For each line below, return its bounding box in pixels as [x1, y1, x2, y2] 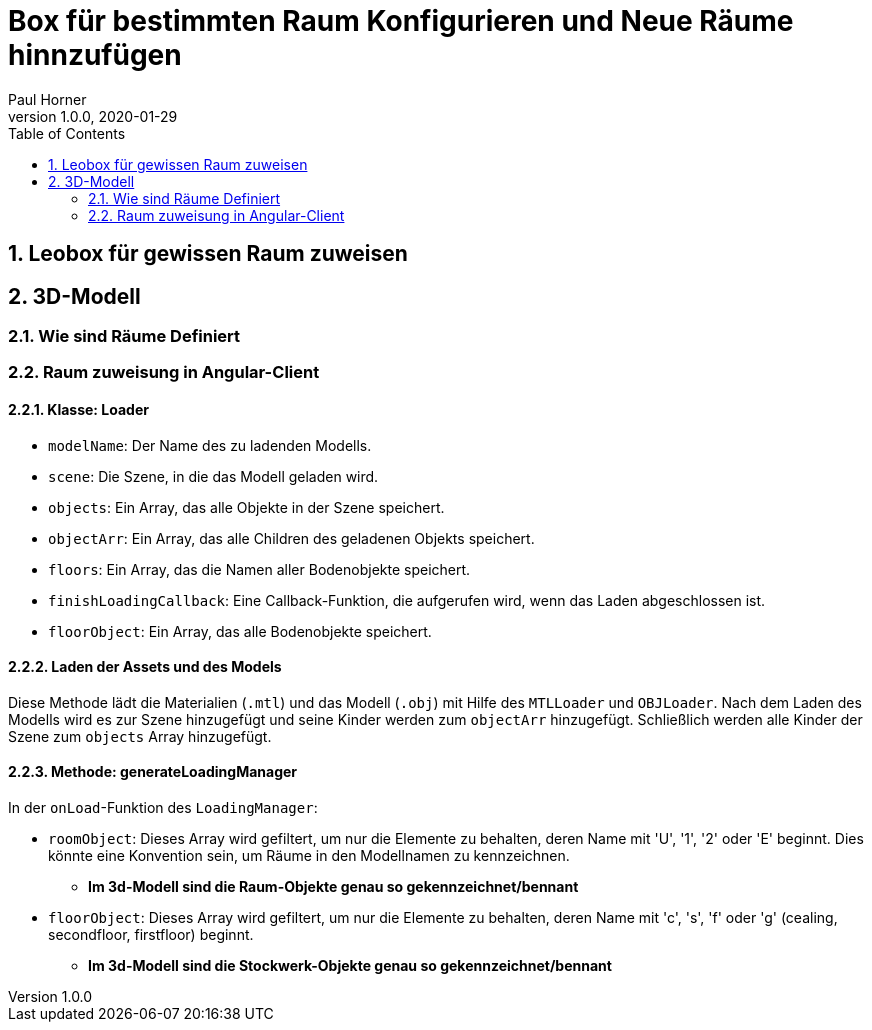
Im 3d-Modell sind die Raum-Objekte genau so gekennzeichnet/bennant [88, 878, 579, 896]
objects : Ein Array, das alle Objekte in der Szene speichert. [48, 498, 445, 516]
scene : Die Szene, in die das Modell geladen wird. [48, 467, 379, 485]
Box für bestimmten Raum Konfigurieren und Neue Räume [8, 4, 794, 38]
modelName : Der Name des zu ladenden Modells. [48, 436, 372, 454]
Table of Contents [8, 124, 126, 142]
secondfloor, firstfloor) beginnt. [48, 926, 254, 944]
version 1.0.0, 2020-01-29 [8, 107, 178, 125]
